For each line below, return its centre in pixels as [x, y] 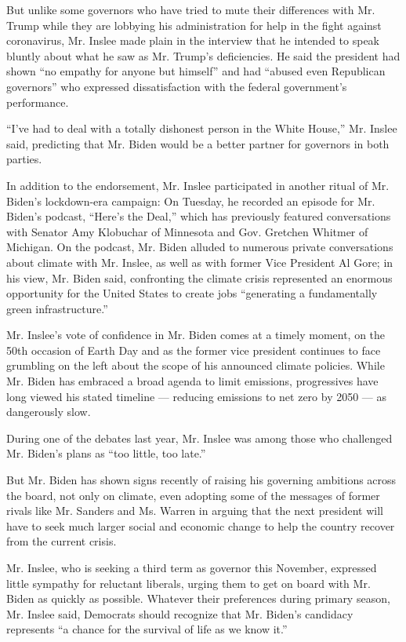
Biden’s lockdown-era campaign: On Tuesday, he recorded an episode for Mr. [191, 201]
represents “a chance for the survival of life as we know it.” [147, 629]
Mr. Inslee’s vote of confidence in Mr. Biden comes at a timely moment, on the [196, 335]
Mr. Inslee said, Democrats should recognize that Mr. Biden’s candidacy [180, 613]
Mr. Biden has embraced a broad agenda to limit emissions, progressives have [192, 381]
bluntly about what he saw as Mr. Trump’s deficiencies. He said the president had [203, 55]
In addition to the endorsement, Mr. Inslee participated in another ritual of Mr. [198, 185]
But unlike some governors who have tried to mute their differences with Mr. [191, 9]
